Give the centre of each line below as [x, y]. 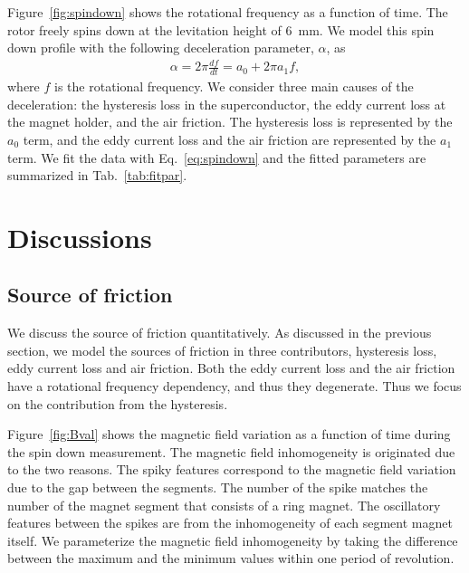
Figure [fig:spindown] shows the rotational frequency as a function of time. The [228, 12]
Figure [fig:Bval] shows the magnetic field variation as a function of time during [229, 434]
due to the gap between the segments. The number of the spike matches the [218, 487]
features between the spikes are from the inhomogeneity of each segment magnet [230, 523]
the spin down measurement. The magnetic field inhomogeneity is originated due [231, 451]
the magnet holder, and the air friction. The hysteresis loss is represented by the [230, 122]
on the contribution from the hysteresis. [118, 403]
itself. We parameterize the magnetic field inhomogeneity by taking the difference [233, 540]
